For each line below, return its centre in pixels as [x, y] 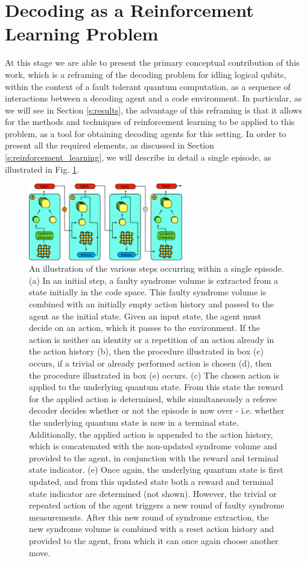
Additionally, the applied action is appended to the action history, [151, 434]
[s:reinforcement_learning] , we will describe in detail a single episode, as [138, 157]
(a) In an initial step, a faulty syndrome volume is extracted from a [153, 280]
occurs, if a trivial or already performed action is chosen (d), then [150, 363]
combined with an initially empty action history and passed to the [151, 304]
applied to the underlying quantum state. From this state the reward [156, 387]
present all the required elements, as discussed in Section [110, 145]
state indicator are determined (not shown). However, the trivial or [153, 493]
